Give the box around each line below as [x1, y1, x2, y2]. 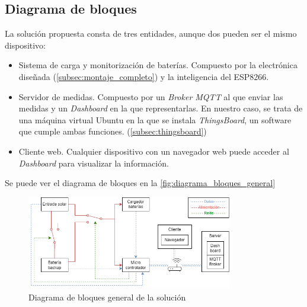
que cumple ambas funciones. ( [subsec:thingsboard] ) [18, 125, 207, 137]
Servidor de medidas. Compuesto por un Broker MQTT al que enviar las [18, 90, 283, 103]
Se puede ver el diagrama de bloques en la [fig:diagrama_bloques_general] [5, 177, 276, 189]
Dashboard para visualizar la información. [18, 156, 169, 169]
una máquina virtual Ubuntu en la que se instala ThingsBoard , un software [18, 113, 292, 126]
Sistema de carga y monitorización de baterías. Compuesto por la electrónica [18, 59, 298, 71]
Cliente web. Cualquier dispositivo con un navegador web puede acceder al [18, 145, 289, 157]
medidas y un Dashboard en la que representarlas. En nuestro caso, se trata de [18, 102, 303, 114]
